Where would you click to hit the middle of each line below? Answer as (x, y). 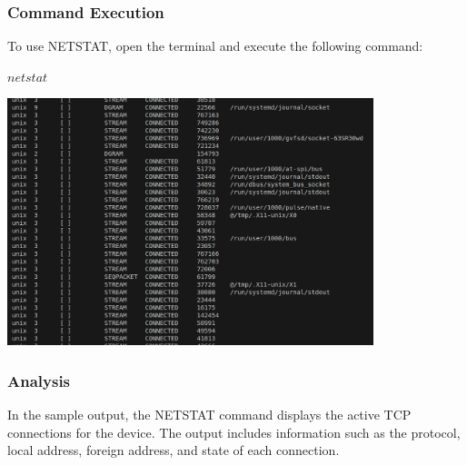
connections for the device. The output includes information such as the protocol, (234, 432)
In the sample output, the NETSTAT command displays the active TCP (209, 415)
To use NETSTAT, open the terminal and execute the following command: (215, 46)
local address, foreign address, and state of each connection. (174, 450)
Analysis (39, 380)
